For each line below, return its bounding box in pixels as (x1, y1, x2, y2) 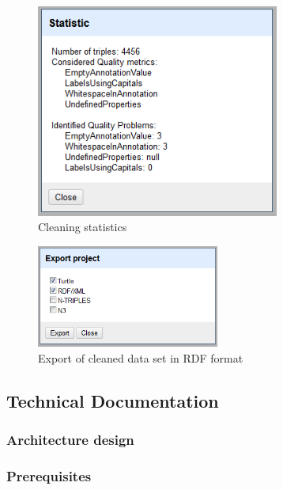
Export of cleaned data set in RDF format (38, 349, 243, 366)
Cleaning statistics (38, 218, 127, 235)
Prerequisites (6, 466, 92, 486)
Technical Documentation (6, 388, 219, 412)
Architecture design (6, 430, 134, 450)
